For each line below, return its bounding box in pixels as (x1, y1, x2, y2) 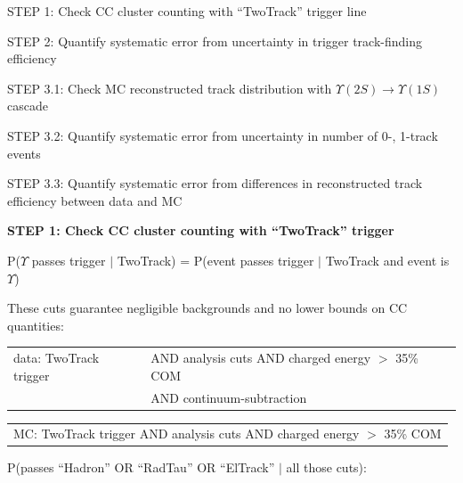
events (7, 143, 41, 162)
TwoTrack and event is (325, 250, 450, 269)
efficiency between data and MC (7, 191, 183, 209)
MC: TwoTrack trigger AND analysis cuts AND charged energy (13, 424, 360, 443)
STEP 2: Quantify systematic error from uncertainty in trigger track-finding (7, 31, 423, 50)
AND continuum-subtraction (150, 388, 307, 406)
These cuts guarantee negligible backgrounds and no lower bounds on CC (7, 299, 408, 317)
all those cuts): (286, 458, 367, 477)
